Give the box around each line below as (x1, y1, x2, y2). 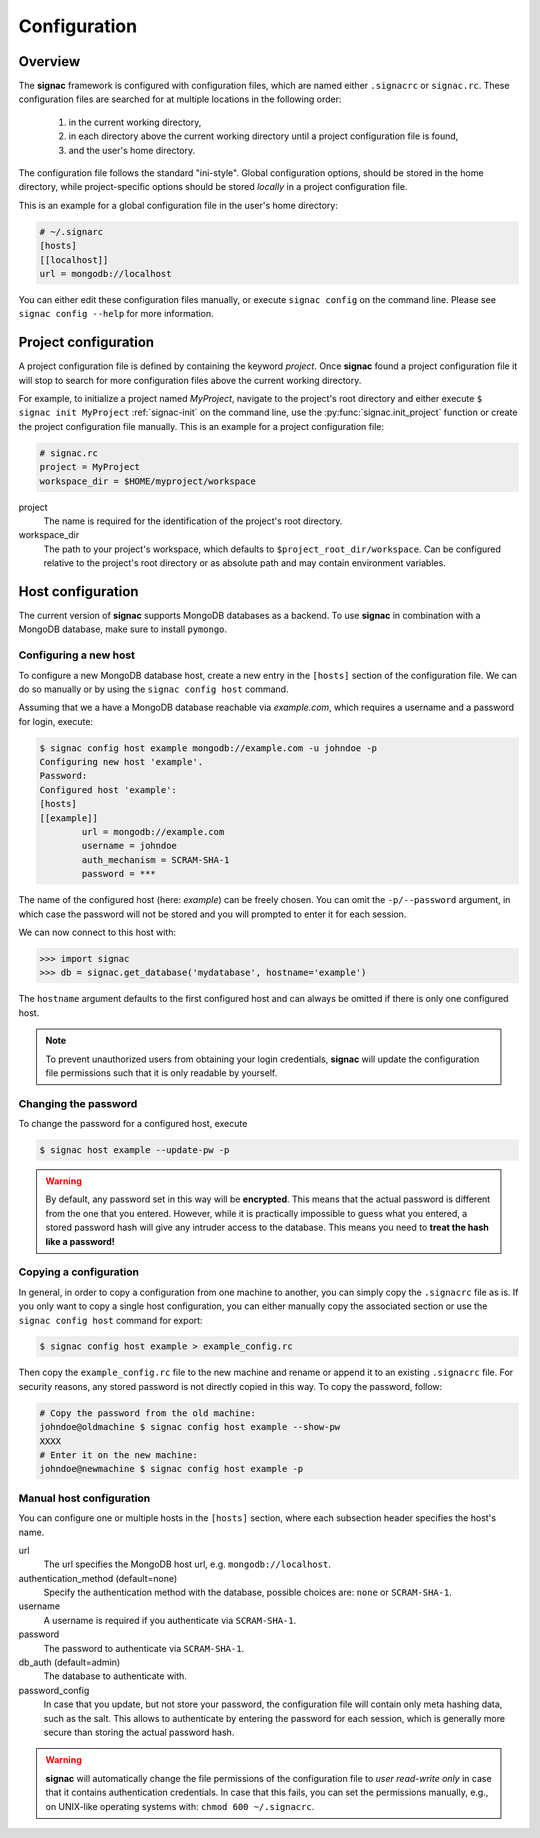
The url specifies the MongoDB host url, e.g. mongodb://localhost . (43, 1558, 332, 1570)
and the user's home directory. (68, 144, 196, 156)
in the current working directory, (68, 116, 202, 128)
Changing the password (18, 1096, 138, 1110)
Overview (18, 53, 81, 70)
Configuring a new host (18, 648, 135, 662)
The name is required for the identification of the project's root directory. (43, 515, 343, 527)
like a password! (45, 1235, 115, 1247)
